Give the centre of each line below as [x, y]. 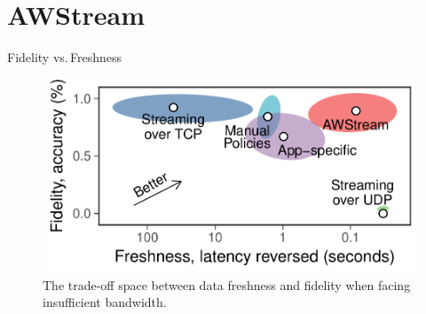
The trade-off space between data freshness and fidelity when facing [227, 284]
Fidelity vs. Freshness [65, 57]
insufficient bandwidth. [105, 302]
